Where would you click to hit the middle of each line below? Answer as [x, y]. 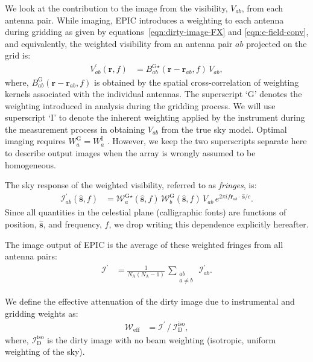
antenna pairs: [31, 256]
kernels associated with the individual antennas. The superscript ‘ [126, 94]
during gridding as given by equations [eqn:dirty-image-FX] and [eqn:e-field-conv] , [157, 32]
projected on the [277, 43]
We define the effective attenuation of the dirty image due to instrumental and [150, 301]
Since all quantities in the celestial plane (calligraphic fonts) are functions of [146, 212]
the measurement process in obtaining [75, 129]
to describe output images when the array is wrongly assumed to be [130, 153]
